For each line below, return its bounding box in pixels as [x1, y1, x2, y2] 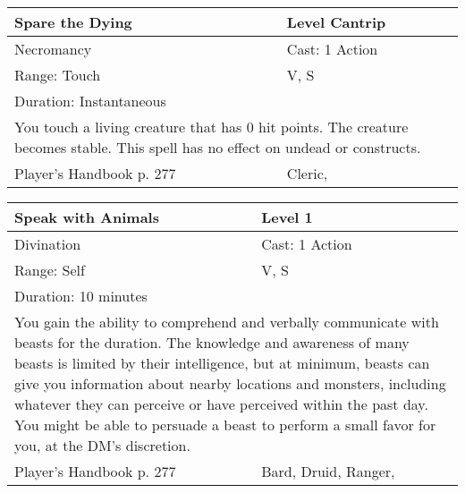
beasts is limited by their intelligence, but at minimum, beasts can [14, 353, 430, 373]
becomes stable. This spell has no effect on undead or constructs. [14, 137, 421, 157]
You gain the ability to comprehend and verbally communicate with [14, 311, 439, 332]
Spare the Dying [14, 12, 132, 32]
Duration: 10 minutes [14, 285, 148, 306]
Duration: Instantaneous [14, 90, 166, 111]
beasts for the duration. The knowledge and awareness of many [14, 332, 410, 353]
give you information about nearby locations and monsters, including [14, 373, 446, 394]
